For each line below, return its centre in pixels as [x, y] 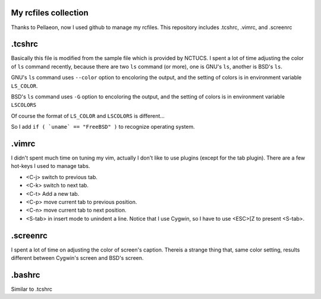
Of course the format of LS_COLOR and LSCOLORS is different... [88, 116]
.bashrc [26, 275]
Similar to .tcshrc [32, 289]
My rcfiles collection [50, 13]
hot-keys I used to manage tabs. [51, 166]
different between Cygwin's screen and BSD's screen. [77, 258]
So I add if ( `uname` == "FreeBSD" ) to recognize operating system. [103, 127]
